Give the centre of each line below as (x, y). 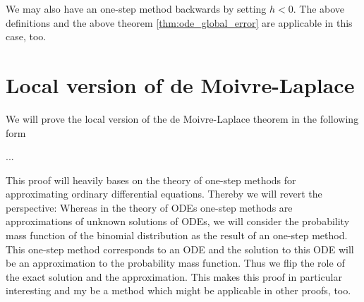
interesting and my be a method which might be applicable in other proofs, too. (178, 290)
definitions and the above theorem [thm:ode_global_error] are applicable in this (179, 22)
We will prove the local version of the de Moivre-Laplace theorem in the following (182, 118)
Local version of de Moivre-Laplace (180, 84)
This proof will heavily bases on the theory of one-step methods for (151, 180)
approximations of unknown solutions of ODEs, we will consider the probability (178, 221)
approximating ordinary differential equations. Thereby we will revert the (164, 194)
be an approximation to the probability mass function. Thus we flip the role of (175, 263)
